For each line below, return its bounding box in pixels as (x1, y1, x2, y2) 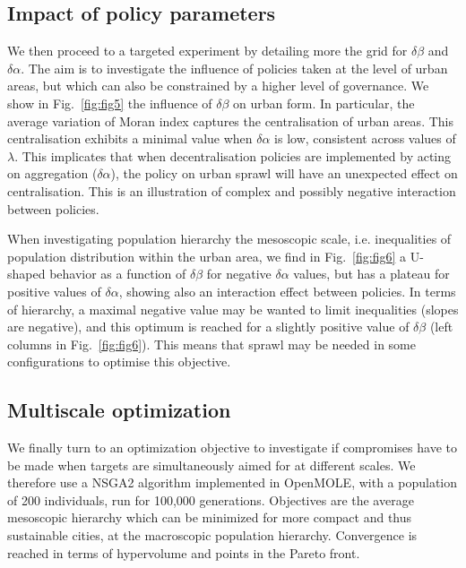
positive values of (7, 281, 101, 300)
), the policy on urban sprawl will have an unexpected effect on (110, 164, 458, 183)
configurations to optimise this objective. (7, 352, 231, 371)
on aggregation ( (7, 164, 98, 183)
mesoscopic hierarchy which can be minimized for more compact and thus (7, 508, 412, 527)
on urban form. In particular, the (233, 93, 415, 112)
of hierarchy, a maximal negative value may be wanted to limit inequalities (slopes (7, 299, 459, 318)
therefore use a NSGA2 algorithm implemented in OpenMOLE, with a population (7, 473, 458, 492)
